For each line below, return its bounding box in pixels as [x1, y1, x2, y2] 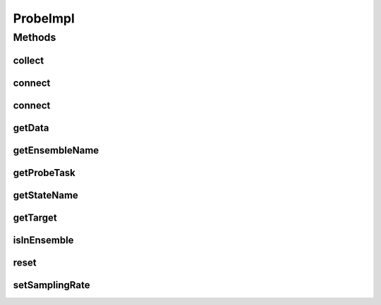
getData [13, 122, 49, 134]
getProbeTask [13, 166, 75, 179]
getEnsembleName [13, 144, 99, 156]
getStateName [13, 189, 79, 201]
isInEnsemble [13, 234, 74, 246]
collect [13, 54, 44, 66]
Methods [13, 31, 56, 44]
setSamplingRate [13, 279, 90, 291]
